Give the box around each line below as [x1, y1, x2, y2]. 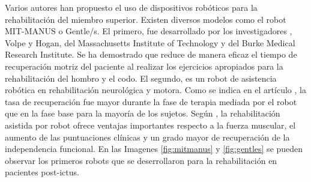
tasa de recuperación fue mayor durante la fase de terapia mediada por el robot [5, 95, 297, 108]
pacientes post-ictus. [5, 166, 79, 178]
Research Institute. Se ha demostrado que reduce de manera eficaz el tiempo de [5, 48, 297, 61]
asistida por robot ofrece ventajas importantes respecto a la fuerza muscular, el [5, 118, 296, 131]
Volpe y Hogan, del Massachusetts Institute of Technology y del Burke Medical [5, 36, 295, 49]
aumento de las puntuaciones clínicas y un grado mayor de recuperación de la [5, 130, 290, 143]
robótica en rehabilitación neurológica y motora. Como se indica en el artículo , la [5, 83, 306, 96]
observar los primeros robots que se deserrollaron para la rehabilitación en [5, 154, 277, 166]
